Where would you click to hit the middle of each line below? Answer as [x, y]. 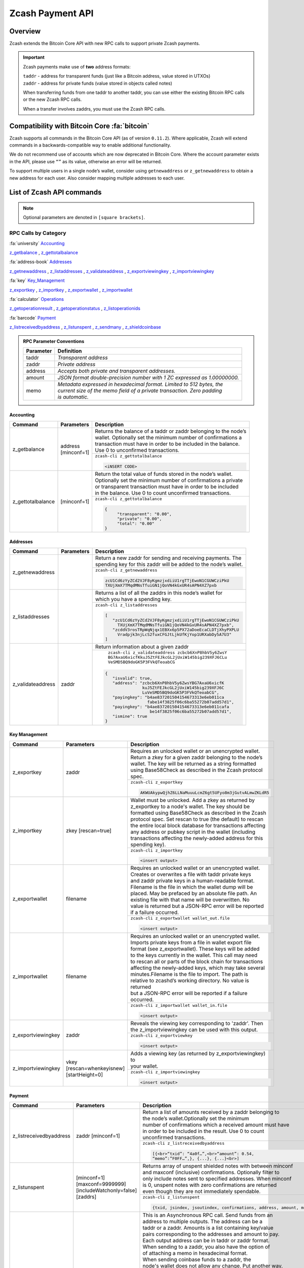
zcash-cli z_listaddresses [126, 605]
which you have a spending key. [133, 600]
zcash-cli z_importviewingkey [165, 1072]
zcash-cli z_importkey [157, 850]
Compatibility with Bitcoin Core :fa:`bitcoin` [79, 126]
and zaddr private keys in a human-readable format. [193, 881]
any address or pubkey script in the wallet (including [193, 832]
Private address [77, 364]
